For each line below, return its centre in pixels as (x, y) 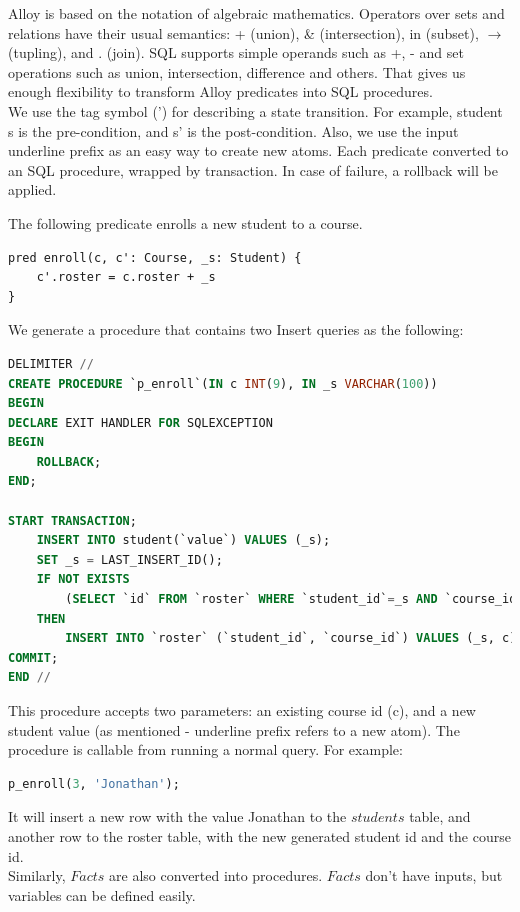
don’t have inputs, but (434, 875)
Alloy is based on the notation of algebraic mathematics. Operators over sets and (256, 13)
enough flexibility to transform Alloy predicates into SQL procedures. (220, 91)
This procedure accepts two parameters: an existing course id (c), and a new (242, 710)
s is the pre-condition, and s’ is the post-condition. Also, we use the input (233, 130)
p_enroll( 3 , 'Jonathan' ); (94, 783)
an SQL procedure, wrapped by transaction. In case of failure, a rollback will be (253, 169)
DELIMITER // (51, 363)
